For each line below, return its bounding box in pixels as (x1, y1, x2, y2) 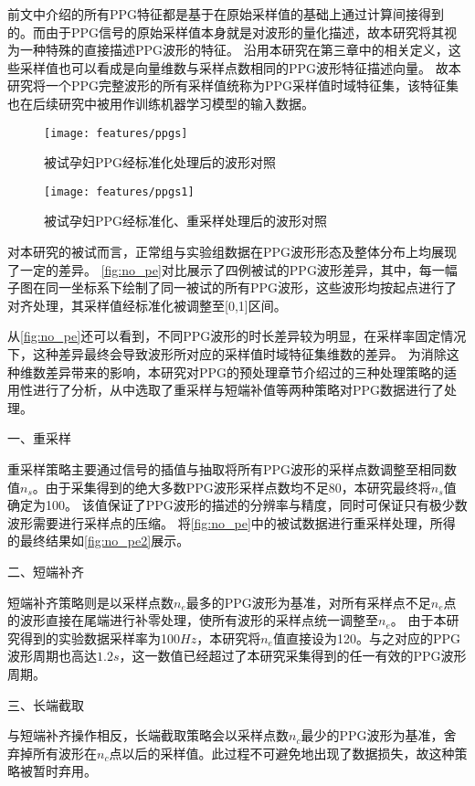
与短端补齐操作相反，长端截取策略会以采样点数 (7, 726, 289, 745)
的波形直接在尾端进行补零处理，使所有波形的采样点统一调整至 (7, 611, 378, 630)
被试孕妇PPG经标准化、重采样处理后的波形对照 (44, 211, 328, 230)
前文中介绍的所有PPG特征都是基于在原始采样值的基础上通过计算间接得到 (7, 5, 445, 23)
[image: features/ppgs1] (44, 185, 195, 198)
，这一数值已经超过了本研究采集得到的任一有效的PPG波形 (119, 646, 467, 665)
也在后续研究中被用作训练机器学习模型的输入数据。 (7, 93, 314, 112)
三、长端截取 (7, 695, 84, 714)
